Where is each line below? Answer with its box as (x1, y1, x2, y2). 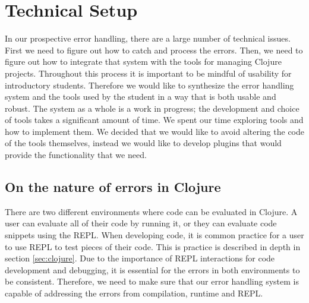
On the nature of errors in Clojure (5, 178, 221, 196)
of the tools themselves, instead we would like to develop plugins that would (5, 137, 282, 149)
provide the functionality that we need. (5, 149, 147, 161)
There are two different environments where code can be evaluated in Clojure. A (5, 205, 298, 217)
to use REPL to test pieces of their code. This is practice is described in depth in (5, 240, 301, 252)
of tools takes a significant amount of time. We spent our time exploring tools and (5, 113, 304, 126)
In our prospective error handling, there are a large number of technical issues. (5, 32, 291, 45)
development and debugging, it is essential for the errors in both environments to (5, 263, 300, 276)
